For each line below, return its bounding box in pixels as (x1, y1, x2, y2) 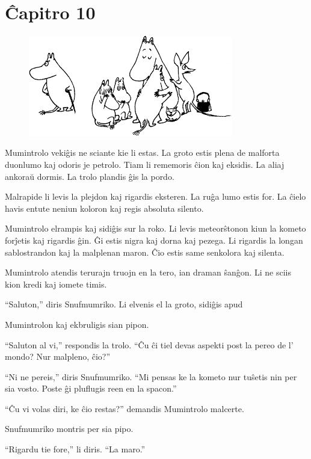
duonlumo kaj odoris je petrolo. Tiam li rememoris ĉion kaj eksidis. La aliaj (5, 158, 285, 170)
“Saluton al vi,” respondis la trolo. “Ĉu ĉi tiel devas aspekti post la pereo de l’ (5, 338, 294, 351)
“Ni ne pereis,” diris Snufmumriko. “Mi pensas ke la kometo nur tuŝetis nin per (5, 370, 297, 383)
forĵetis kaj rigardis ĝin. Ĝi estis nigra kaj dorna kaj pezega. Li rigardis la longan (5, 233, 303, 246)
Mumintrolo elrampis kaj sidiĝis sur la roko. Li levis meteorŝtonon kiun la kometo (5, 222, 306, 235)
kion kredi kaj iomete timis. (5, 277, 107, 290)
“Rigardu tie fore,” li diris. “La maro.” (5, 443, 146, 455)
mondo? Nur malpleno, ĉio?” (5, 350, 111, 363)
